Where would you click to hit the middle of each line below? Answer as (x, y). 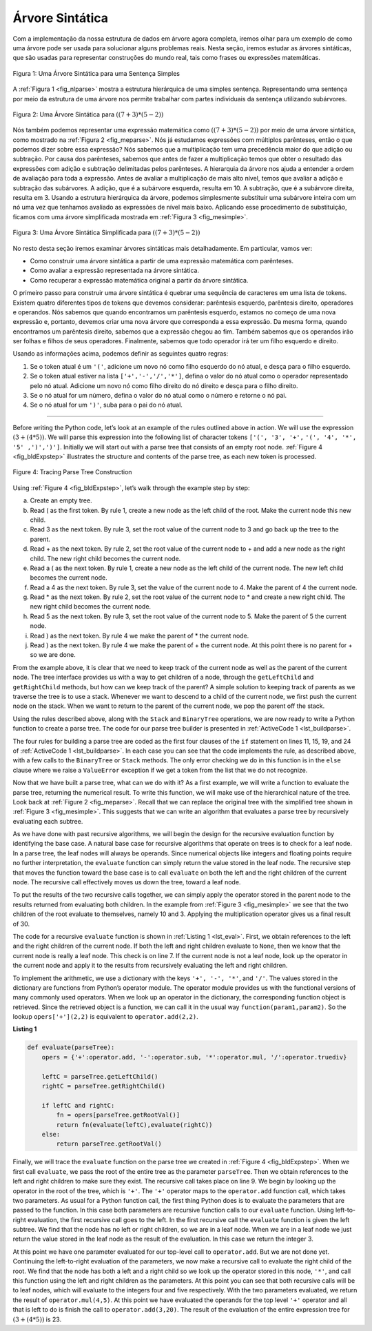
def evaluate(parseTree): (71, 1047)
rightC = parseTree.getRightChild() (103, 1086)
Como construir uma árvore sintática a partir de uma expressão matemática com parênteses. (162, 261)
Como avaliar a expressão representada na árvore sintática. (115, 271)
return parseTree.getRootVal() (109, 1144)
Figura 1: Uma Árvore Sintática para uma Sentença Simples (96, 73)
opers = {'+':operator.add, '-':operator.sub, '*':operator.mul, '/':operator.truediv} (194, 1057)
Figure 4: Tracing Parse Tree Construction (72, 472)
